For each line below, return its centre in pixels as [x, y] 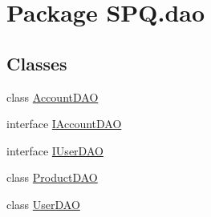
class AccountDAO [53, 96]
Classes [37, 63]
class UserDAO [43, 204]
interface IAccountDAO [64, 124]
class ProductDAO [52, 177]
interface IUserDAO [55, 150]
